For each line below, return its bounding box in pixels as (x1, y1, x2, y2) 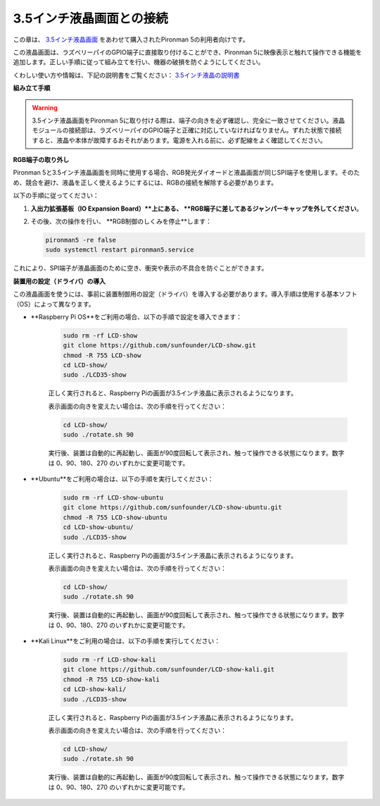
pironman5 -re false (45, 236, 116, 244)
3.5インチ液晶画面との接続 (13, 11, 168, 26)
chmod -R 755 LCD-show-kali (63, 675, 160, 683)
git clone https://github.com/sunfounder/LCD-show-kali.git (63, 666, 275, 674)
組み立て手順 (13, 84, 51, 92)
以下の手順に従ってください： (13, 191, 99, 200)
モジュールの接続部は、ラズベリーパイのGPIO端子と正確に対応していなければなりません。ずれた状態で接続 (32, 126, 342, 135)
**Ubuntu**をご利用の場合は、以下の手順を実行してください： (30, 475, 214, 483)
